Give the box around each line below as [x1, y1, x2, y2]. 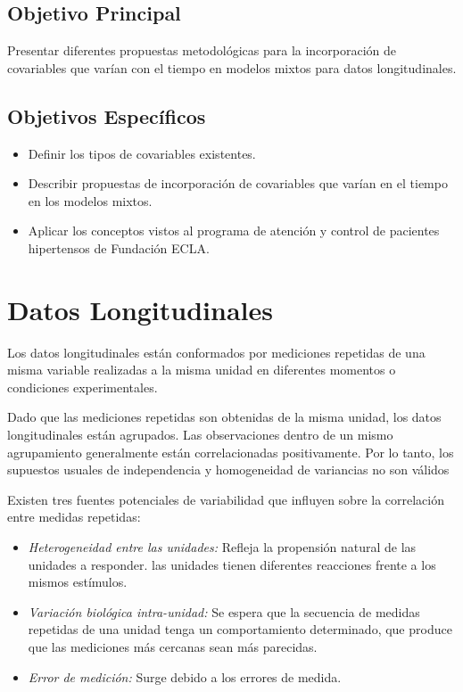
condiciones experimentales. [7, 377, 158, 396]
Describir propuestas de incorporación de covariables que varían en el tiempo [28, 174, 448, 193]
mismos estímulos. [28, 573, 128, 591]
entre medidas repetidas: [7, 507, 141, 526]
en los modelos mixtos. [28, 191, 153, 210]
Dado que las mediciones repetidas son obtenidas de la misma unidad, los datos [7, 408, 442, 426]
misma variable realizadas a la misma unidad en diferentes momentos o [7, 360, 396, 379]
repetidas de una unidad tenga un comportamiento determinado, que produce [28, 620, 452, 638]
